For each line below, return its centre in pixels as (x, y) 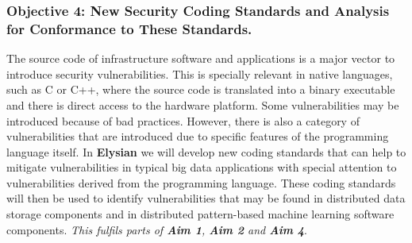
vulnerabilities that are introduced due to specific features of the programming (198, 136)
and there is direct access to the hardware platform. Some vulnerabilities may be (203, 104)
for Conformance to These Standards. (129, 28)
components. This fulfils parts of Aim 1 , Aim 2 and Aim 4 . (157, 229)
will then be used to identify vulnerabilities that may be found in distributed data (206, 198)
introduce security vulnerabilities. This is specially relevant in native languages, (200, 73)
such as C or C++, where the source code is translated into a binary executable (201, 89)
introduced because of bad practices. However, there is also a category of (183, 120)
